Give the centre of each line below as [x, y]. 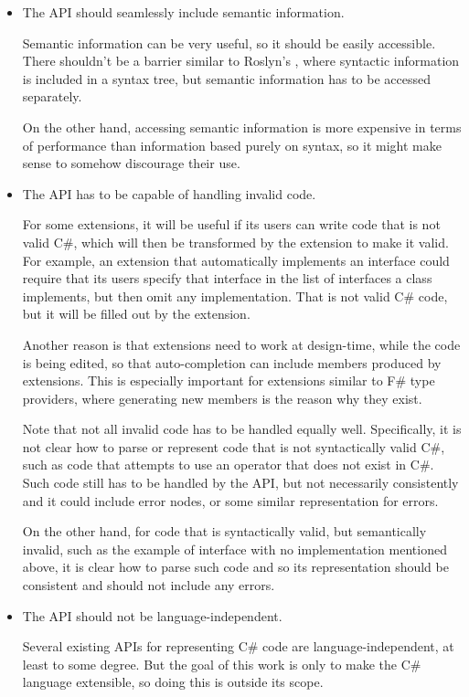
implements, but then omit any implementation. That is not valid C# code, [235, 296]
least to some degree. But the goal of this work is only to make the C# [222, 664]
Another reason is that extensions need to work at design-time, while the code [241, 344]
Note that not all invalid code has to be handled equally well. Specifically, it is [242, 429]
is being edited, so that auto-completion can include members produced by [232, 362]
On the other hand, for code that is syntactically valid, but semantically [224, 531]
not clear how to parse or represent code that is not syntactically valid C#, [234, 446]
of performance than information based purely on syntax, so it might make [232, 145]
